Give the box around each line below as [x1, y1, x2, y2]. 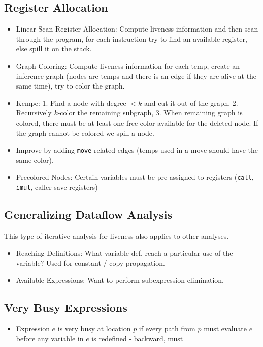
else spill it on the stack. [16, 43, 92, 54]
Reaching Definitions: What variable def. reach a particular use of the [16, 247, 233, 258]
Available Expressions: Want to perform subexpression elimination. [16, 274, 224, 285]
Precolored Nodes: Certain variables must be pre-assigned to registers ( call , [16, 171, 254, 182]
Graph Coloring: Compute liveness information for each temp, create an [16, 60, 240, 71]
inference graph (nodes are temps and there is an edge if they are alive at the [16, 70, 257, 81]
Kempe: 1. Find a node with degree [16, 97, 126, 108]
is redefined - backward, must [91, 333, 183, 344]
